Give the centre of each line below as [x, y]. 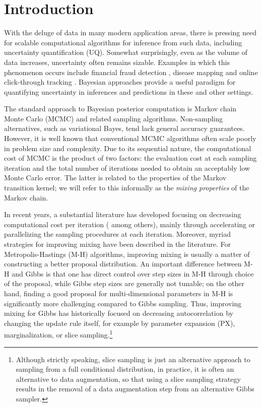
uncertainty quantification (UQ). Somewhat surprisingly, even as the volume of [126, 52]
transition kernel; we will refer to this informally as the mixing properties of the [127, 188]
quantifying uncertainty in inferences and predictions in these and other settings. [129, 91]
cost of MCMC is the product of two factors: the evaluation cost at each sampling [130, 158]
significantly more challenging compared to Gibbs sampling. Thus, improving [123, 303]
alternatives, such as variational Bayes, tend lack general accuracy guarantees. [124, 128]
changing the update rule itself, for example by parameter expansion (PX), [120, 323]
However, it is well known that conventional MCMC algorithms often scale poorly [130, 138]
